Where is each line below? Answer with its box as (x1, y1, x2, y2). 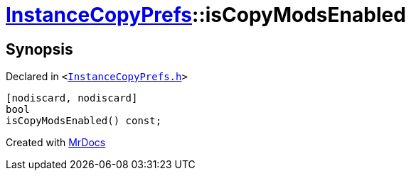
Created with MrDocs (6, 136, 106, 149)
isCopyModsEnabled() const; (6, 115, 162, 127)
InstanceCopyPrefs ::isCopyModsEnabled (6, 3, 406, 27)
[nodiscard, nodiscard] (6, 92, 138, 104)
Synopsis (6, 40, 73, 58)
